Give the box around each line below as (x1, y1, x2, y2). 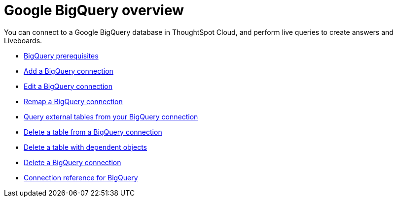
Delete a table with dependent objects (24, 143, 147, 151)
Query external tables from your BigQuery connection (24, 112, 198, 121)
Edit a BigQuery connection (24, 82, 113, 90)
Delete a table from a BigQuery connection (24, 127, 162, 136)
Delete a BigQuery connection (24, 158, 121, 167)
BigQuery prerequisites (24, 51, 99, 60)
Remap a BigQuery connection (24, 97, 123, 106)
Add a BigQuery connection (24, 66, 113, 75)
